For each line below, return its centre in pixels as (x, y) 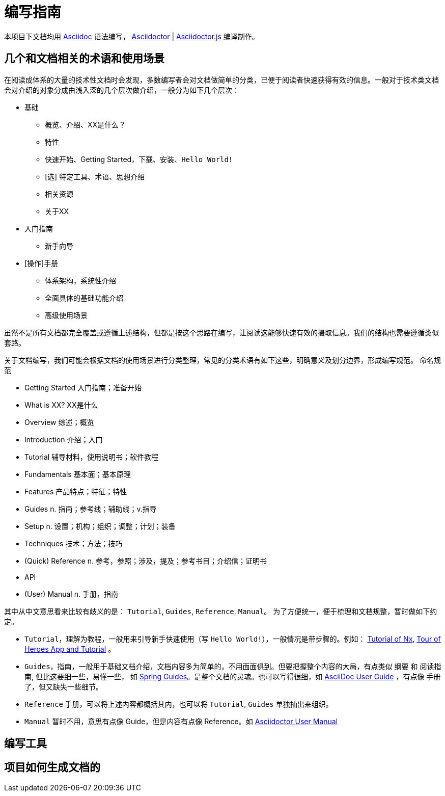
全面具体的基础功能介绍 (84, 298)
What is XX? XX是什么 (61, 405)
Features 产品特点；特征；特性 (76, 491)
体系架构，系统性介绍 (80, 280)
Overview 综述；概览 (59, 422)
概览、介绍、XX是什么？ (86, 124)
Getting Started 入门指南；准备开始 (83, 387)
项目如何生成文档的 (52, 767)
